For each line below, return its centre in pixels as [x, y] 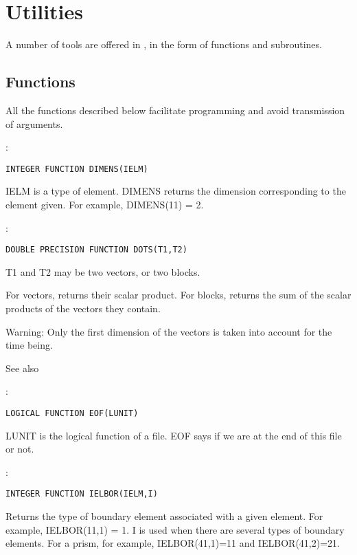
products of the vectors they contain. [83, 308]
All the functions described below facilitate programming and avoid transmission [175, 110]
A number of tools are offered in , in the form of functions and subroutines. [164, 44]
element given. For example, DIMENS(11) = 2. [105, 204]
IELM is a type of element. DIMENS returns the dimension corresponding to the [176, 191]
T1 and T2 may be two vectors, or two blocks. [103, 271]
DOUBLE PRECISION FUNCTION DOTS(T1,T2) [96, 250]
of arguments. [34, 123]
